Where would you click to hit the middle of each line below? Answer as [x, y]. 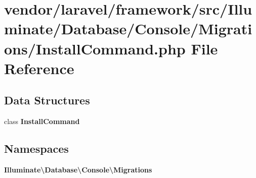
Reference [39, 68]
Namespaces [36, 149]
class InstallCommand [42, 121]
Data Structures [47, 100]
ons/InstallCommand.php [95, 48]
